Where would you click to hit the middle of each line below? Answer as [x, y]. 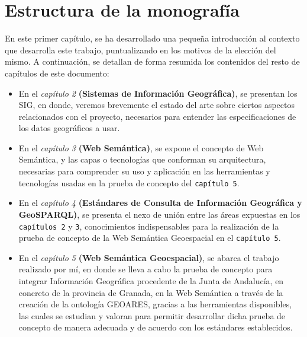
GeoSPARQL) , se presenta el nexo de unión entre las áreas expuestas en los [159, 214]
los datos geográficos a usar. [69, 128]
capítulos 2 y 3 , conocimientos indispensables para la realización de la [149, 226]
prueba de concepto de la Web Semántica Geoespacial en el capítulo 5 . [150, 238]
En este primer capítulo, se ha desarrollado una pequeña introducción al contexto [152, 38]
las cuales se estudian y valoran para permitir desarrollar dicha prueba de [152, 315]
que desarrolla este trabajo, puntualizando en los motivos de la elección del [140, 50]
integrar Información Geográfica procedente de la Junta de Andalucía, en [151, 281]
